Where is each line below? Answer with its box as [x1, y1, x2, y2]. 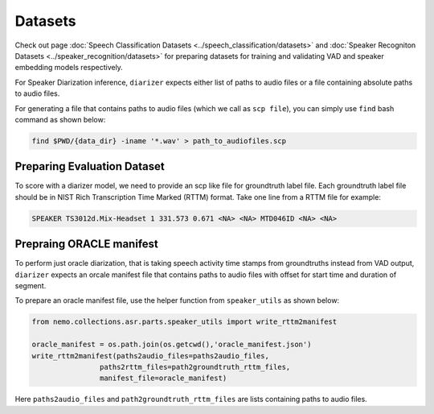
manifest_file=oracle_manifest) [99, 374, 227, 383]
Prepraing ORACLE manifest [14, 238, 158, 251]
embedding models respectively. [14, 63, 124, 72]
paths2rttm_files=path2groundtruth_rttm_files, [99, 362, 291, 371]
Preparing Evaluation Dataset [14, 159, 165, 173]
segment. [14, 281, 47, 291]
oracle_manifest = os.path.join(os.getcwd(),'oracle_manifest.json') [31, 340, 312, 350]
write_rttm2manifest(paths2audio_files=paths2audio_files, [31, 351, 269, 360]
